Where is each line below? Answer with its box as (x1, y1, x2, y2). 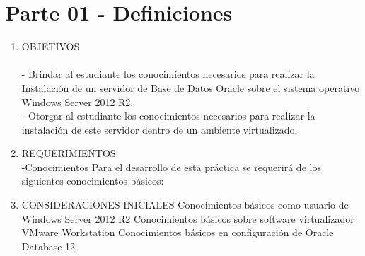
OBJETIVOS (21, 39, 80, 54)
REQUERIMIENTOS (21, 146, 116, 161)
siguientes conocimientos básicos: (21, 173, 164, 188)
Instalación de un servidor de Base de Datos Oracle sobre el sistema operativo (21, 80, 360, 95)
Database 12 (21, 238, 76, 253)
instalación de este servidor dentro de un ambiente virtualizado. (21, 122, 298, 136)
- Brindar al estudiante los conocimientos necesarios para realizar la (21, 66, 315, 81)
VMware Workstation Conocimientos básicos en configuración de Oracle (21, 225, 334, 240)
